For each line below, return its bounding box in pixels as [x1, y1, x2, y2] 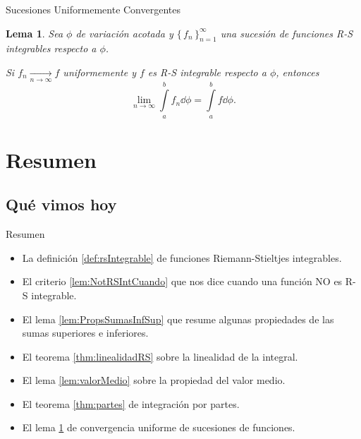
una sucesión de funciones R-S [220, 25, 353, 40]
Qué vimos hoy [6, 193, 117, 215]
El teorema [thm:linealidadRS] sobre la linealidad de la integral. [22, 349, 298, 363]
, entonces [276, 64, 319, 79]
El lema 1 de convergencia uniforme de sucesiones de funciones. [22, 420, 295, 435]
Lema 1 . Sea [6, 25, 63, 40]
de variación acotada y [75, 25, 173, 40]
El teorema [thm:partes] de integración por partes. [22, 396, 240, 411]
